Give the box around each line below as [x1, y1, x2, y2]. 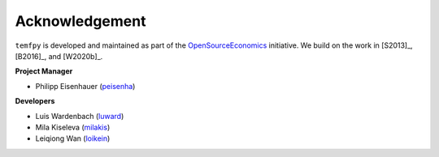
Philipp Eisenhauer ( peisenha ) [35, 81, 136, 91]
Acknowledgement [15, 12, 146, 30]
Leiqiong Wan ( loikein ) [35, 134, 111, 143]
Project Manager [15, 66, 73, 76]
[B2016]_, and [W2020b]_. [15, 51, 103, 61]
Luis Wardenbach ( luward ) [35, 111, 124, 121]
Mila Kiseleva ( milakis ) [35, 122, 111, 132]
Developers [15, 96, 55, 106]
